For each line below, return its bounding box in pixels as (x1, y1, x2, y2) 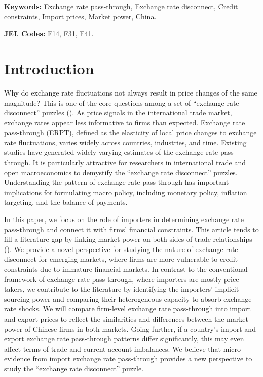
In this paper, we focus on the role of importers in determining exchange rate (4, 214, 244, 225)
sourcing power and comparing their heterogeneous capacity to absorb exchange (4, 293, 252, 304)
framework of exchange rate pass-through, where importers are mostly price (4, 273, 239, 284)
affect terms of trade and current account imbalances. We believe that (4, 343, 221, 354)
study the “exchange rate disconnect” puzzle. (4, 363, 144, 373)
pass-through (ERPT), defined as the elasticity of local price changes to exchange (4, 127, 257, 138)
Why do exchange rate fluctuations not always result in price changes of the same (4, 87, 257, 98)
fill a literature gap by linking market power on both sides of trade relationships (4, 234, 252, 244)
